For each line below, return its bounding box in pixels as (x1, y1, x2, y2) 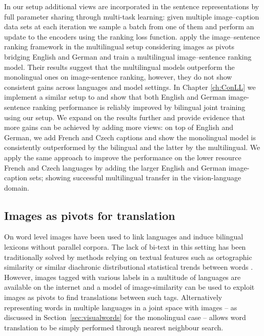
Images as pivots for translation (4, 207, 175, 223)
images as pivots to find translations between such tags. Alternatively (4, 292, 222, 303)
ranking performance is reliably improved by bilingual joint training (32, 101, 246, 112)
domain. (4, 182, 30, 193)
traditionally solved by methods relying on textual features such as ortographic (4, 251, 252, 262)
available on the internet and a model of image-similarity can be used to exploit (4, 282, 255, 292)
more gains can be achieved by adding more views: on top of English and (4, 122, 233, 133)
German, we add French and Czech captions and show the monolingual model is (4, 132, 256, 142)
